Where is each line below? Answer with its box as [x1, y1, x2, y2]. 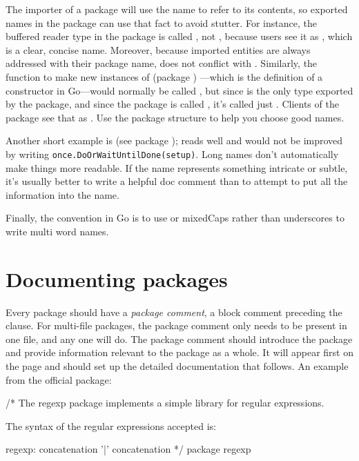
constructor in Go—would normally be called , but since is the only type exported [6, 83, 353, 97]
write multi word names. [6, 224, 109, 238]
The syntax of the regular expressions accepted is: [6, 418, 216, 433]
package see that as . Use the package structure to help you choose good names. [6, 110, 345, 124]
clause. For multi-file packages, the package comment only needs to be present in [6, 318, 347, 333]
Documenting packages [6, 264, 228, 293]
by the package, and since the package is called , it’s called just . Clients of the [6, 97, 339, 111]
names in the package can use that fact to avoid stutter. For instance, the [6, 15, 317, 30]
